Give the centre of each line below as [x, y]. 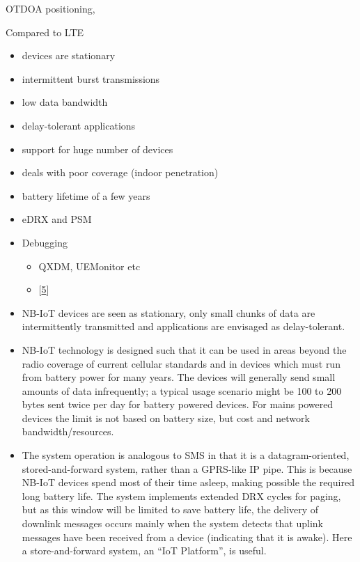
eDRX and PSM [57, 219]
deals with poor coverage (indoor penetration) [120, 172]
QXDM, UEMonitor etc [89, 266]
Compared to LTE [45, 32]
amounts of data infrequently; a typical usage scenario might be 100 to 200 [182, 390]
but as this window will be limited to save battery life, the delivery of [170, 509]
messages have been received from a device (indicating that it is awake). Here [187, 537]
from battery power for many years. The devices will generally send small [179, 377]
